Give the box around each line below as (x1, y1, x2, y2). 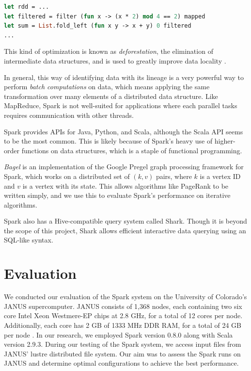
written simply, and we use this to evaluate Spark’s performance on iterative (4, 190, 231, 200)
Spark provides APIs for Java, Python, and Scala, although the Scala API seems (4, 126, 243, 136)
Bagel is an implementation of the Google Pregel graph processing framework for (4, 161, 244, 172)
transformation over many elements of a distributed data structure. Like (4, 91, 218, 101)
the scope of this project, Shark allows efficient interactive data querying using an (4, 225, 246, 235)
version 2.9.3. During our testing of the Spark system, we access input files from (4, 339, 241, 349)
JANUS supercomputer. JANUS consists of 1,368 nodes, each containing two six (4, 301, 242, 311)
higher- (214, 136, 235, 146)
